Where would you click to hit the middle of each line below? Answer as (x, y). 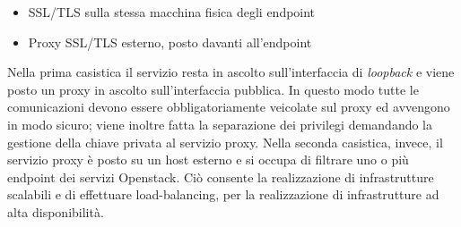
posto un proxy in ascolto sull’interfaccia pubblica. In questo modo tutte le (213, 89)
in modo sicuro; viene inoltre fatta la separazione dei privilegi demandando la (220, 124)
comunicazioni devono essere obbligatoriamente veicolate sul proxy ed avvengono (229, 107)
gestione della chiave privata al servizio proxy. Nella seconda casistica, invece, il (225, 142)
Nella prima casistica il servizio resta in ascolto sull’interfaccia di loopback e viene (231, 72)
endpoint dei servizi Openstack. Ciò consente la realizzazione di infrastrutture (221, 177)
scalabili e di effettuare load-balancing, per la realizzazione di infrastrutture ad (223, 194)
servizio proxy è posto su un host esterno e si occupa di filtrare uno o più (208, 160)
